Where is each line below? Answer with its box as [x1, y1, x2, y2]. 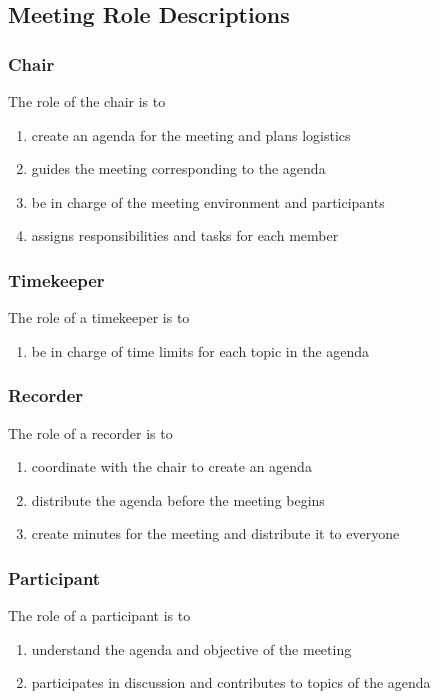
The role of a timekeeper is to [8, 307, 190, 328]
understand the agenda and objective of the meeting [31, 638, 352, 659]
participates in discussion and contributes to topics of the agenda [31, 672, 431, 693]
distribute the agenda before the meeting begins [31, 489, 325, 510]
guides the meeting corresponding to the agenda [31, 158, 326, 179]
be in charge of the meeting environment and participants [31, 191, 385, 212]
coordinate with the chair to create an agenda [31, 456, 312, 477]
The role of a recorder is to [8, 422, 173, 443]
